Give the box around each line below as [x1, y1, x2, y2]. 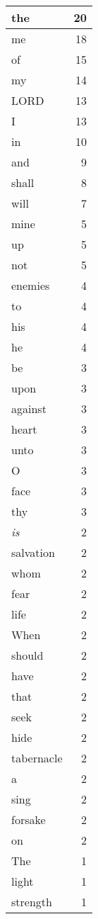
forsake [11, 811, 46, 828]
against [11, 400, 47, 417]
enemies [11, 277, 50, 293]
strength [11, 893, 52, 910]
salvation [11, 544, 55, 560]
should [11, 647, 44, 663]
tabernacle [11, 750, 63, 766]
